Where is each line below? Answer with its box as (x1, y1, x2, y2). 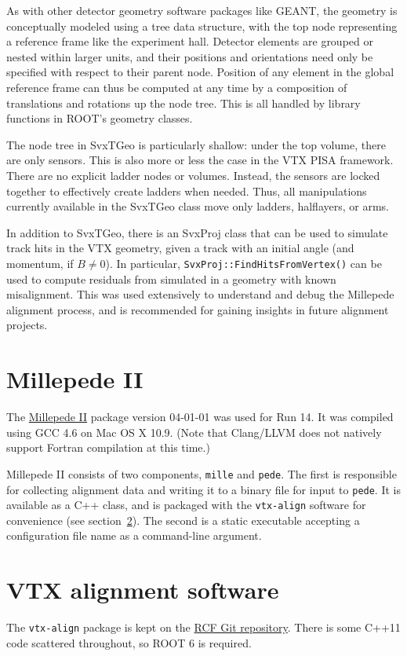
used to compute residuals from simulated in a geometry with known (6, 270, 336, 287)
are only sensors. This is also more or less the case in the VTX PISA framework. (6, 152, 394, 168)
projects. (6, 317, 48, 333)
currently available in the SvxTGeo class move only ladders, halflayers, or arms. (6, 198, 389, 214)
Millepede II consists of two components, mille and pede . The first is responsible (6, 465, 397, 482)
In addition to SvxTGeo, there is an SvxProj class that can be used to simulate (6, 224, 388, 240)
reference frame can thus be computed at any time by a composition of (6, 79, 347, 95)
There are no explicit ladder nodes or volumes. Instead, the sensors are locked (6, 167, 380, 183)
